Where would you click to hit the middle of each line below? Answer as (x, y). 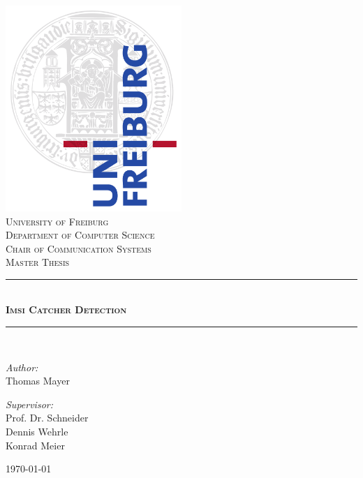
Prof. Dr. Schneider (47, 418)
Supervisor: (29, 404)
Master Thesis (38, 262)
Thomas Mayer (38, 381)
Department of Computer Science (80, 235)
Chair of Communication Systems (79, 248)
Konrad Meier (35, 445)
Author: (22, 367)
